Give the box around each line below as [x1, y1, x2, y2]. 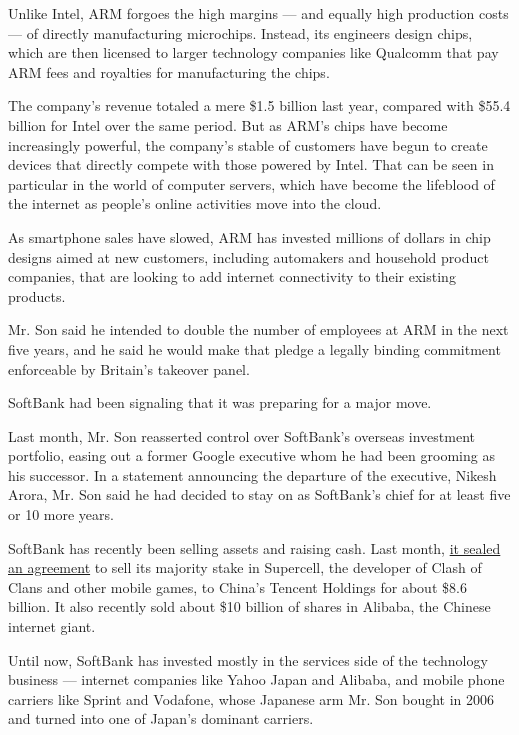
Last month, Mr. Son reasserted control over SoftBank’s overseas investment [8, 425, 476, 446]
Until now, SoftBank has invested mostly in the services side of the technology [8, 649, 488, 670]
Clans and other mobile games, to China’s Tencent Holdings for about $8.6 [8, 576, 467, 597]
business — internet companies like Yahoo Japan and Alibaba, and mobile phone [8, 669, 505, 690]
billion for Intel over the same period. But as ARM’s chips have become [8, 114, 448, 135]
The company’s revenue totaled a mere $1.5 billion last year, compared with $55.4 [8, 95, 511, 116]
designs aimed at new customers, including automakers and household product [8, 246, 489, 267]
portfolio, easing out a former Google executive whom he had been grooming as [8, 445, 495, 466]
